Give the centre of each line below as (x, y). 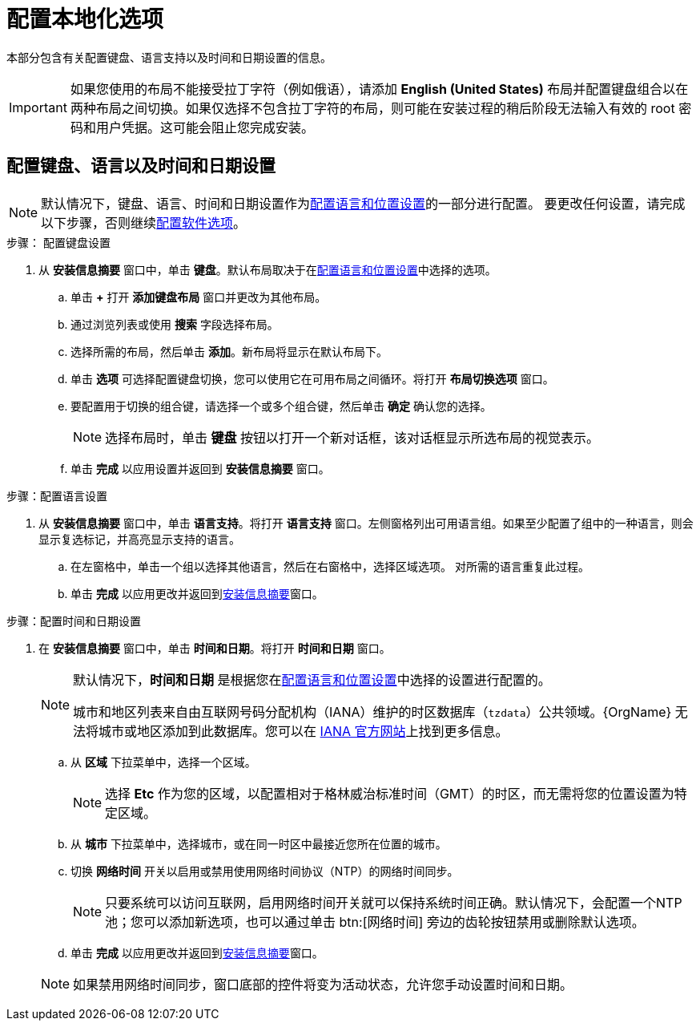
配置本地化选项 (85, 19)
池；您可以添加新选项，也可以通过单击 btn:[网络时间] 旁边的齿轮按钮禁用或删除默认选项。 (375, 922)
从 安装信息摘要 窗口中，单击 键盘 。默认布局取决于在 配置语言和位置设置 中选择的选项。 (268, 269)
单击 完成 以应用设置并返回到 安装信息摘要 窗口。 (200, 468)
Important (38, 107)
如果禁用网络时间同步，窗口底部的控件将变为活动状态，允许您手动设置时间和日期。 (323, 984)
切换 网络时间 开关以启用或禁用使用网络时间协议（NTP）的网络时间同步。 (265, 871)
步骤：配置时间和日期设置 (74, 621)
